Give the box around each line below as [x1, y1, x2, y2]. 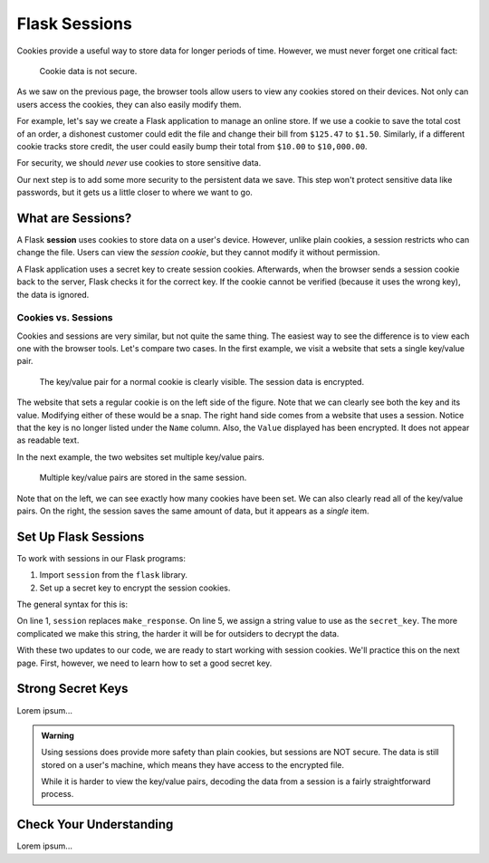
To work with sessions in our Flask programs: [16, 552, 186, 563]
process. [41, 789, 74, 800]
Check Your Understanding [16, 817, 174, 832]
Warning [41, 730, 74, 741]
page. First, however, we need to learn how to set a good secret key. [16, 657, 273, 668]
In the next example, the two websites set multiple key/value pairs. [16, 451, 264, 462]
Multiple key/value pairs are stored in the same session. [39, 472, 247, 484]
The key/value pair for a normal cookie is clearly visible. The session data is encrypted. [39, 376, 365, 387]
